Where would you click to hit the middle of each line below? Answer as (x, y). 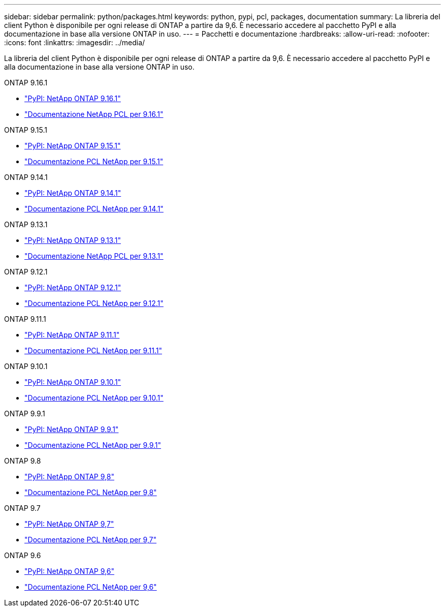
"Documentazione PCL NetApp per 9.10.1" (94, 398)
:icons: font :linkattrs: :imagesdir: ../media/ (75, 42)
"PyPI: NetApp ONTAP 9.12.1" (73, 287)
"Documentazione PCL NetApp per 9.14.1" (94, 209)
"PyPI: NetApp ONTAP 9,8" (69, 477)
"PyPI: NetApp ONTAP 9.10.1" (73, 382)
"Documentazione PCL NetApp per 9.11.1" (93, 350)
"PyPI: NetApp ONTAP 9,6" (69, 571)
